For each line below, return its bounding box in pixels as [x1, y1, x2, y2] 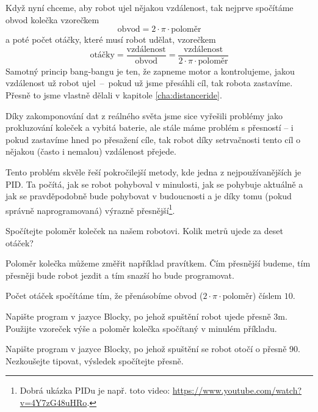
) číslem [252, 289, 282, 302]
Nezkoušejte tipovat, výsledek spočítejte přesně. [5, 354, 184, 367]
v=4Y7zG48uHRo [20, 395, 87, 408]
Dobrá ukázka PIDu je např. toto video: [20, 384, 170, 397]
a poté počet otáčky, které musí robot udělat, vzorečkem [5, 33, 216, 46]
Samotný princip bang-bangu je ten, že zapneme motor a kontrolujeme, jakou [5, 64, 295, 77]
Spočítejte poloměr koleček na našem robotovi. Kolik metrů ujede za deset [5, 224, 283, 237]
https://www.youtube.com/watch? [172, 384, 302, 397]
